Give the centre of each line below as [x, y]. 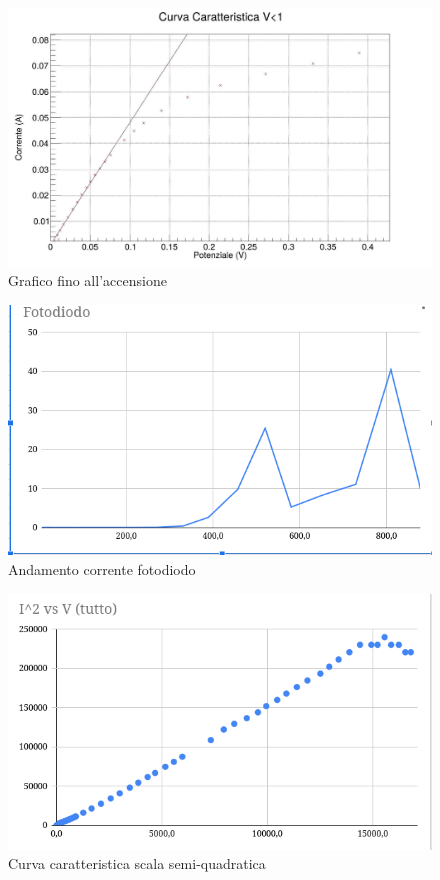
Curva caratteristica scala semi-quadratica [137, 863]
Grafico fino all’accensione [87, 280]
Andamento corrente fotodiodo [102, 569]
